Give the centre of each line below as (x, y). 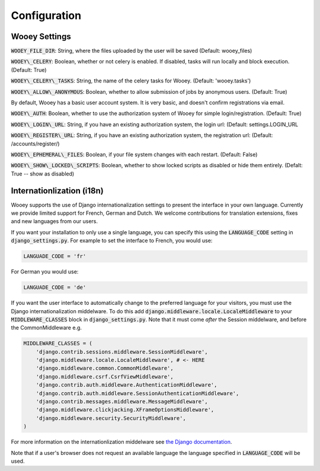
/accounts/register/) (35, 144)
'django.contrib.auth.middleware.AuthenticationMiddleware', (127, 385)
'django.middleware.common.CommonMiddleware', (105, 368)
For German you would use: (45, 272)
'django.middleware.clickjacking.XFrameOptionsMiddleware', (125, 410)
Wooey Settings (41, 36)
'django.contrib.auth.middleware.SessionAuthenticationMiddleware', (137, 393)
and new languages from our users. (54, 221)
